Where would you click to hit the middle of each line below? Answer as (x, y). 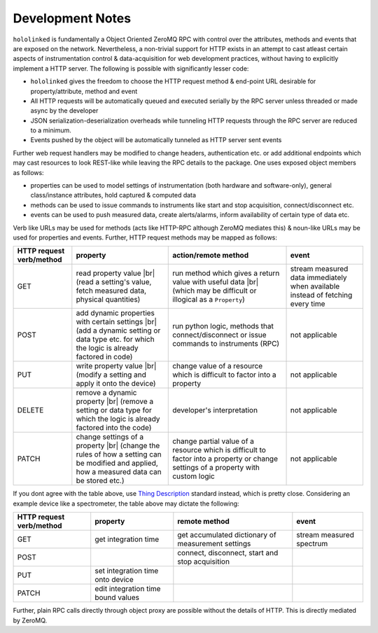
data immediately (318, 278)
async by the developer (64, 111)
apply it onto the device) (116, 384)
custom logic (194, 476)
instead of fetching (321, 295)
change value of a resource (218, 366)
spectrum (312, 544)
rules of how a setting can (119, 454)
